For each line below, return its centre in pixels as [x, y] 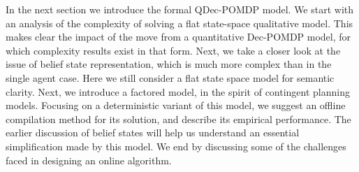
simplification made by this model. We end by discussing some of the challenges [176, 146]
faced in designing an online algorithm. [89, 160]
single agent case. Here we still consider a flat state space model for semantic [170, 77]
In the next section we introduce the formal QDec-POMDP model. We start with [180, 9]
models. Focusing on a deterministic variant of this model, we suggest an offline [176, 105]
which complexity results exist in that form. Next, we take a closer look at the [173, 50]
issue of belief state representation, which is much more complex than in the [169, 64]
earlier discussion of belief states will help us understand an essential [153, 132]
